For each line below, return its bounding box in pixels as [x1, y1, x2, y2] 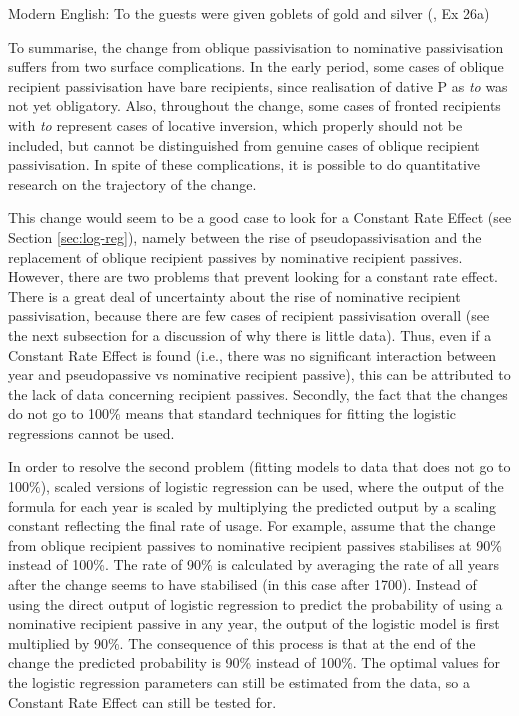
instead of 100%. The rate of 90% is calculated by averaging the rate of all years [8, 554, 500, 575]
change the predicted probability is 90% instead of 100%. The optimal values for [8, 652, 500, 673]
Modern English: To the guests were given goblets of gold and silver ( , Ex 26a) [8, 3, 490, 23]
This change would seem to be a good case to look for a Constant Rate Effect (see [8, 207, 512, 228]
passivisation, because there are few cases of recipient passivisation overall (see [8, 305, 490, 326]
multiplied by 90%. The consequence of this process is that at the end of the [8, 632, 476, 653]
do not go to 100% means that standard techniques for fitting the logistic [8, 403, 456, 424]
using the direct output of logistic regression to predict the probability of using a [8, 593, 503, 614]
